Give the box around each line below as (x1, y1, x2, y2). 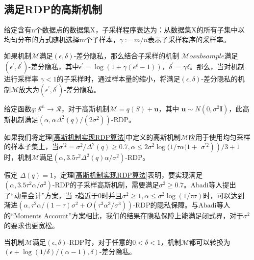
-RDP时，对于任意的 (67, 236, 132, 247)
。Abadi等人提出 (183, 179, 236, 189)
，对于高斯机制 (61, 103, 110, 113)
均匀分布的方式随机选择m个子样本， (4, 34, 120, 44)
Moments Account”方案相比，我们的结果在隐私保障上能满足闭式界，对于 (14, 210, 244, 221)
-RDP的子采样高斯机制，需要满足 (52, 179, 159, 189)
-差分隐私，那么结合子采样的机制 (74, 51, 179, 61)
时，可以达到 (203, 190, 245, 200)
